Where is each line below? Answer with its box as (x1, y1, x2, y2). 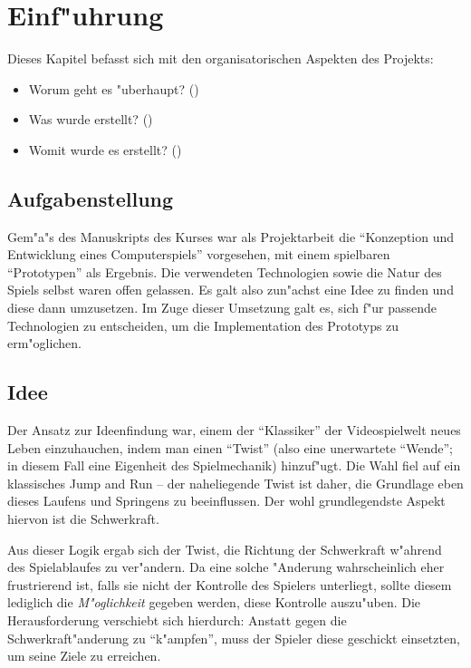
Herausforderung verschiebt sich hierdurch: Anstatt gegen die (7, 611, 347, 629)
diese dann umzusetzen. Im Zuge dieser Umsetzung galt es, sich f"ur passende (7, 298, 437, 317)
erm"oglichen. (7, 334, 82, 353)
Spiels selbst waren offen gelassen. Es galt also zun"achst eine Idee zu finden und (7, 280, 454, 299)
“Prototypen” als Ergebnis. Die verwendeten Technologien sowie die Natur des (7, 262, 442, 281)
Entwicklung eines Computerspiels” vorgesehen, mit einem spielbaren (7, 245, 390, 264)
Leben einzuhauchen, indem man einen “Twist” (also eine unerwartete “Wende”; (7, 438, 453, 457)
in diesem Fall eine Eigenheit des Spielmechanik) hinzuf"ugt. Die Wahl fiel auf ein (7, 456, 461, 475)
